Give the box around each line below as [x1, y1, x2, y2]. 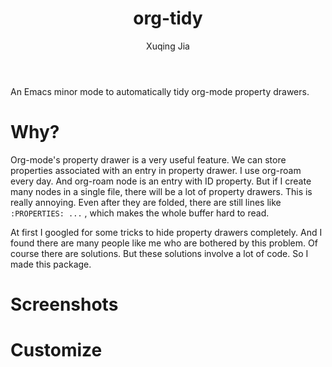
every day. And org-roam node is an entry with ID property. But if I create [10, 175, 312, 187]
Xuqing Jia [146, 40, 190, 52]
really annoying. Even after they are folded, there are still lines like [10, 196, 282, 208]
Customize [10, 339, 103, 362]
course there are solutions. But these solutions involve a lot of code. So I [10, 247, 309, 259]
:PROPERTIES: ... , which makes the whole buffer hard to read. [10, 207, 270, 219]
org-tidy [133, 7, 203, 30]
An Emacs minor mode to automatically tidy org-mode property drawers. [10, 85, 310, 97]
